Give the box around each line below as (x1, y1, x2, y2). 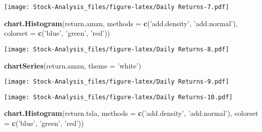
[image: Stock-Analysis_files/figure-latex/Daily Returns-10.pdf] (4, 93, 233, 101)
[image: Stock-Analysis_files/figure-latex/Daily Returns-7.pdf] (4, 4, 229, 11)
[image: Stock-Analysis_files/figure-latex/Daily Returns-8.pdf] (4, 45, 229, 53)
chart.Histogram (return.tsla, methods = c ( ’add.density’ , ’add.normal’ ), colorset (4, 108, 258, 118)
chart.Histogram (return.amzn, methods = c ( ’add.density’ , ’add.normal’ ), (4, 18, 238, 28)
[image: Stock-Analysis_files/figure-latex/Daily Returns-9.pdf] (4, 78, 229, 86)
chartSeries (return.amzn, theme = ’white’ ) (4, 60, 141, 71)
